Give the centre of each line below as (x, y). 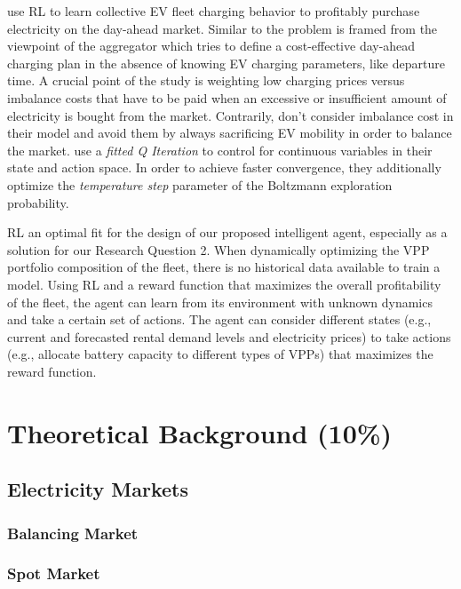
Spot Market (54, 573)
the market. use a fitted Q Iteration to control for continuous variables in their (220, 150)
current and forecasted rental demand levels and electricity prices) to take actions (229, 336)
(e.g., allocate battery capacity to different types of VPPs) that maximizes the (220, 354)
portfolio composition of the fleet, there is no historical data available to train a (224, 267)
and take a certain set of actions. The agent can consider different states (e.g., (219, 319)
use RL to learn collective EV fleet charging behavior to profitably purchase (214, 11)
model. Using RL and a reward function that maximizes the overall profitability (224, 284)
